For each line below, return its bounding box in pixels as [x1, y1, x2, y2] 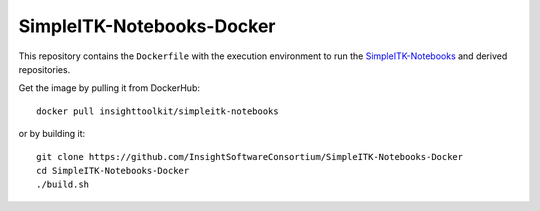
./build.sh [36, 179, 90, 190]
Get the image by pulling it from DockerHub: [18, 82, 200, 94]
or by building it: [18, 128, 86, 140]
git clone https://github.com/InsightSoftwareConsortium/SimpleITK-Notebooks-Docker [36, 151, 464, 162]
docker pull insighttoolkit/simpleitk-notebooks [36, 105, 279, 117]
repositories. [18, 63, 71, 75]
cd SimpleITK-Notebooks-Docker [36, 165, 190, 176]
